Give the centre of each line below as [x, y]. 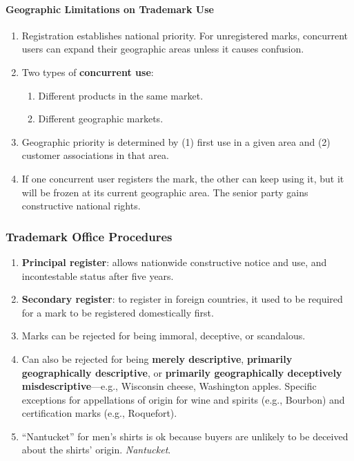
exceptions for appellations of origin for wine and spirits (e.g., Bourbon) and [183, 399]
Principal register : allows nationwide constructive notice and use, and [174, 262]
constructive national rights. [81, 206]
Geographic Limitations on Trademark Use [110, 9]
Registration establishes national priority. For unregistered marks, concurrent [185, 35]
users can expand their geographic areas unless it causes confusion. [163, 49]
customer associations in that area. [95, 155]
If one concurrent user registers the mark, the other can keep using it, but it [183, 178]
